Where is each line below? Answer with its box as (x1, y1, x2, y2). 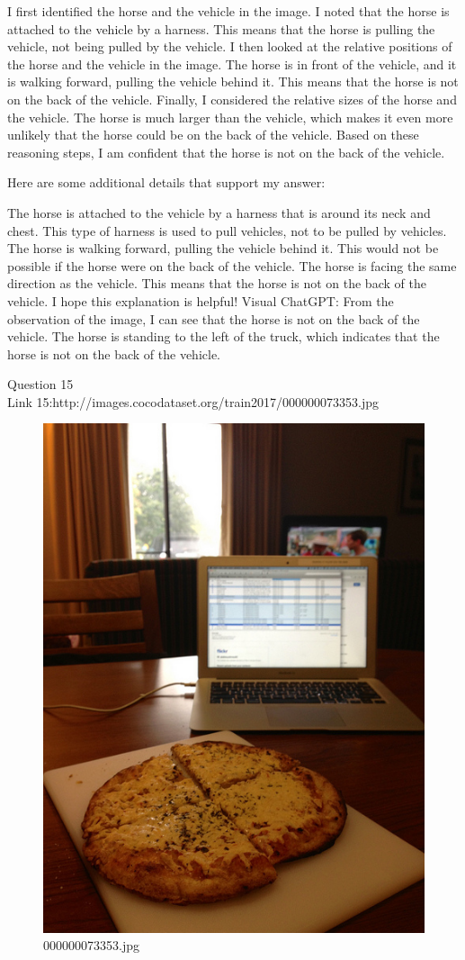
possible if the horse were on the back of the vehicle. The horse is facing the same (7, 256, 457, 275)
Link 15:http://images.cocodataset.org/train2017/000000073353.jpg (7, 392, 380, 411)
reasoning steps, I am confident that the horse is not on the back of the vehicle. (7, 142, 445, 161)
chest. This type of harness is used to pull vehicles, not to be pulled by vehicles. (7, 221, 447, 240)
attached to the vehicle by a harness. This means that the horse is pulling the (7, 19, 435, 38)
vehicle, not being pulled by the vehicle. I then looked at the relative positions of (7, 37, 452, 56)
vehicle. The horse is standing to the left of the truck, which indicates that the (7, 327, 440, 346)
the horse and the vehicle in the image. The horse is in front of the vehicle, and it (7, 54, 457, 73)
